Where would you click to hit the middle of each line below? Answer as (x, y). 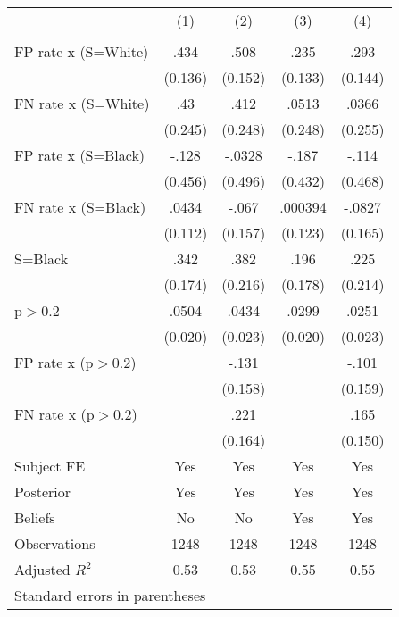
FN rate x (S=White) (82, 103)
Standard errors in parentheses (110, 595)
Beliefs (35, 517)
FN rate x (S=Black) (80, 207)
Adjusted (42, 569)
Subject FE (50, 466)
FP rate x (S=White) (82, 51)
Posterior (43, 492)
